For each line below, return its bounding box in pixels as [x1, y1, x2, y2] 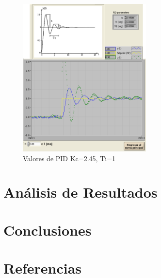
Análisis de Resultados [3, 182, 158, 202]
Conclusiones [3, 220, 92, 240]
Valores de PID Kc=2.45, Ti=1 [23, 153, 116, 163]
